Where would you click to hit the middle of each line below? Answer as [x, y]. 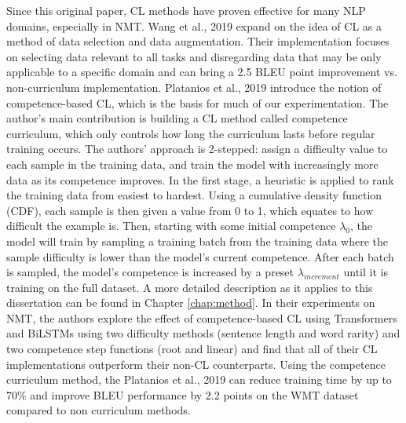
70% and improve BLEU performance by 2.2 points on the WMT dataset [183, 394]
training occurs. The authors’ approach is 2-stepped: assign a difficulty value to [197, 149]
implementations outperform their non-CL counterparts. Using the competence [196, 364]
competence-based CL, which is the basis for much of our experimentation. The [198, 102]
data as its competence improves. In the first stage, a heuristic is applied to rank [200, 179]
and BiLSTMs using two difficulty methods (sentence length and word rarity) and [203, 333]
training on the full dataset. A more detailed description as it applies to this [190, 287]
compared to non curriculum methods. [99, 410]
